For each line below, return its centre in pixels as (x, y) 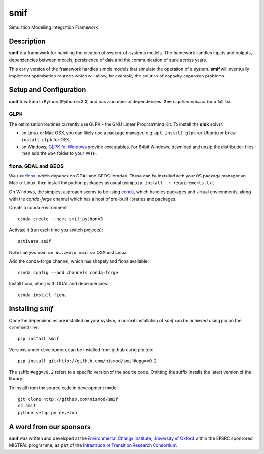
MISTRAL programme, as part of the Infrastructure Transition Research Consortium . (93, 445)
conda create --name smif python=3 (60, 219)
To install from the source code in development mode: (64, 388)
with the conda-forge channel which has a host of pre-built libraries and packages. (93, 199)
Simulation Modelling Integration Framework (54, 27)
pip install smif (38, 339)
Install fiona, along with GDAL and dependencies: (59, 283)
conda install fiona (42, 295)
